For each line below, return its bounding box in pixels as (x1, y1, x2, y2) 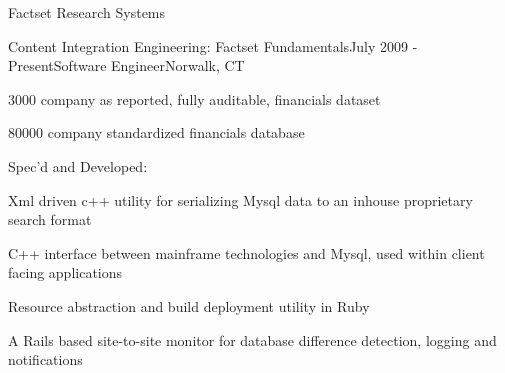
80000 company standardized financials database (8, 122, 305, 143)
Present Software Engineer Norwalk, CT (8, 55, 245, 76)
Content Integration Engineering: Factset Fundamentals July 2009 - (8, 35, 418, 56)
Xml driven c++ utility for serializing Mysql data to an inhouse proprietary (8, 189, 473, 210)
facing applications (8, 262, 123, 283)
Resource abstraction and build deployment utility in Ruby (8, 295, 370, 316)
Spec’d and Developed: (8, 155, 148, 176)
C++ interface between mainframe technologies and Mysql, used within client (8, 242, 485, 263)
